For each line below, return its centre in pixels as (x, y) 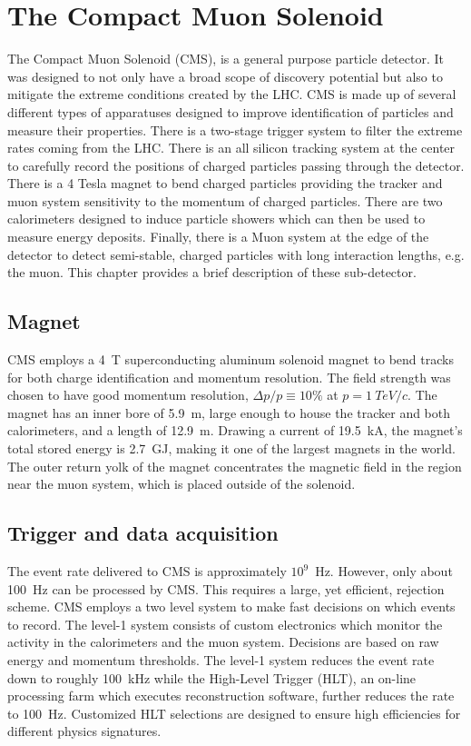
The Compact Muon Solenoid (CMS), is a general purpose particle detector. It (226, 59)
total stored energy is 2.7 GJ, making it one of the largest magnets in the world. (231, 448)
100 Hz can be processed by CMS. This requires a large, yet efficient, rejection (226, 588)
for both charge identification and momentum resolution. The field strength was (229, 377)
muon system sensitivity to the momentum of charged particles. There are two (225, 200)
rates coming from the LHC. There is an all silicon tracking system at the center (231, 148)
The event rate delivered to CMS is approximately (147, 571)
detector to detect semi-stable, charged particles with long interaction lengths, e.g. (236, 254)
